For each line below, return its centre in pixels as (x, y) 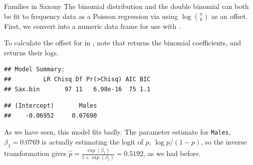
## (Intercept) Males (51, 106)
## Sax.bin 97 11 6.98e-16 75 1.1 (77, 89)
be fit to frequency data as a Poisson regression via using (91, 16)
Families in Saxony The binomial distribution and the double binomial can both (126, 6)
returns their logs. (31, 52)
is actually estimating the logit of (93, 142)
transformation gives (35, 153)
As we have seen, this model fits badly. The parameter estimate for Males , (118, 132)
